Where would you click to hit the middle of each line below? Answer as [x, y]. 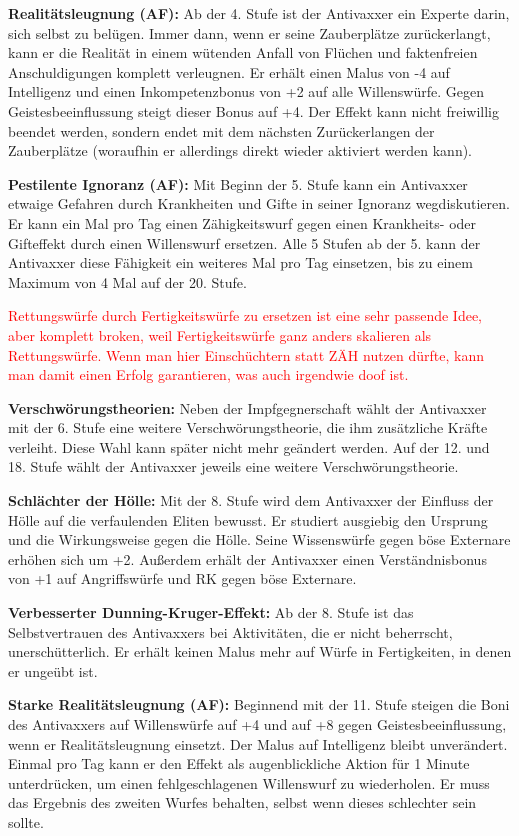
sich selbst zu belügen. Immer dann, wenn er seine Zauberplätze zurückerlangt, [249, 32]
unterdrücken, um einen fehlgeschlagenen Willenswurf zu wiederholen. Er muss [249, 782]
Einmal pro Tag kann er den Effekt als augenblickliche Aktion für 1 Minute [239, 763]
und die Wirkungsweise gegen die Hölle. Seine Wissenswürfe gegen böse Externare [259, 539]
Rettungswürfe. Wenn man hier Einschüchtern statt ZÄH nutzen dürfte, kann [246, 354]
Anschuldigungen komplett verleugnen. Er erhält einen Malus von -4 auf [229, 71]
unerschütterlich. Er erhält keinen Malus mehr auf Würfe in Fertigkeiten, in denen [260, 651]
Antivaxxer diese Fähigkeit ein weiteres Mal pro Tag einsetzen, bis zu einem [240, 262]
